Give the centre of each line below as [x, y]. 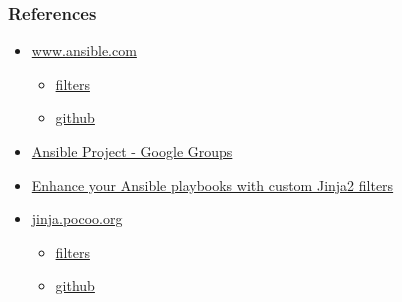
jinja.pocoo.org [77, 218]
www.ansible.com [84, 50]
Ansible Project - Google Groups [132, 151]
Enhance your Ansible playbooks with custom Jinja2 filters [212, 184]
